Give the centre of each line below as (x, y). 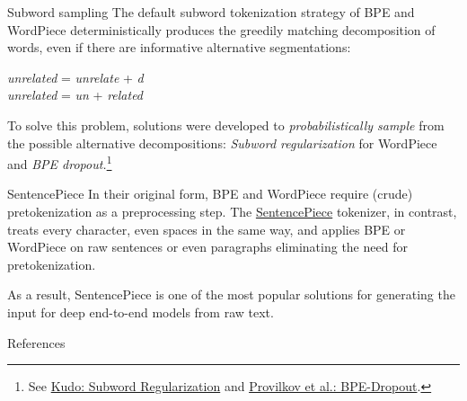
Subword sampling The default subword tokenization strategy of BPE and (211, 12)
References (36, 342)
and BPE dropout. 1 (60, 162)
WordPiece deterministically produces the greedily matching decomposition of (221, 29)
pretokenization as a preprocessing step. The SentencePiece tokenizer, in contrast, (232, 211)
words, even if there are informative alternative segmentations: (179, 47)
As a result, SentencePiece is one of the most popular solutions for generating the (231, 294)
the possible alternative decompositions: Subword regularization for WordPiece (222, 143)
